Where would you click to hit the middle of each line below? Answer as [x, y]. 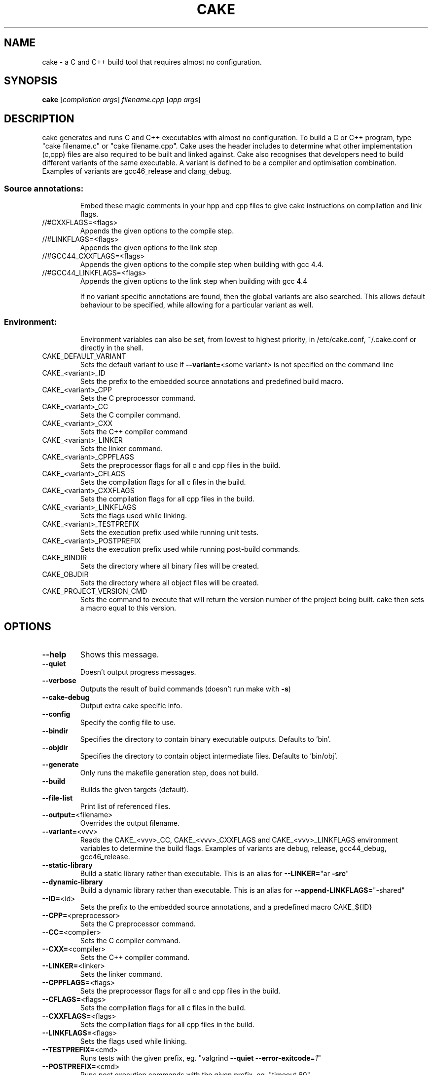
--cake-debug [66, 697]
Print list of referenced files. [125, 806]
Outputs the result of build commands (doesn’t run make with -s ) [185, 689]
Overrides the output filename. [130, 823]
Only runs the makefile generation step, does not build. [169, 772]
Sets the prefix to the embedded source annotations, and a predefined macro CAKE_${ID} [226, 907]
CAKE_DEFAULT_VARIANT [84, 356]
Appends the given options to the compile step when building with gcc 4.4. [202, 265]
